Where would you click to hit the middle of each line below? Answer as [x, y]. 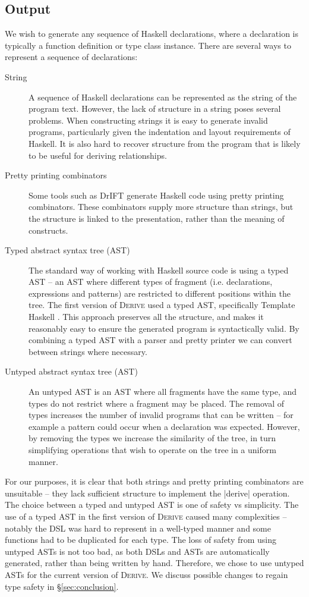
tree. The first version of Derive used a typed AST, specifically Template [162, 305]
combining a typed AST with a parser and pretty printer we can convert [160, 340]
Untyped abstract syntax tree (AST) [71, 371]
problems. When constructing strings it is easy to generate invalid [148, 120]
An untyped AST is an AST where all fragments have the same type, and [163, 392]
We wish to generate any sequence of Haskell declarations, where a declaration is [152, 34]
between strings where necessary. [88, 351]
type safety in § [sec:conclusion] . [62, 586]
